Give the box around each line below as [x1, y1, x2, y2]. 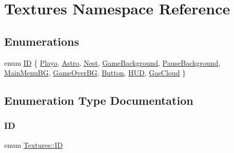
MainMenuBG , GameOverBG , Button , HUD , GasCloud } [4, 67, 186, 78]
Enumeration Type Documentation [4, 92, 193, 108]
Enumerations [4, 33, 80, 49]
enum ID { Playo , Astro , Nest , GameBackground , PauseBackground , [4, 57, 221, 68]
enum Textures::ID [4, 139, 63, 150]
